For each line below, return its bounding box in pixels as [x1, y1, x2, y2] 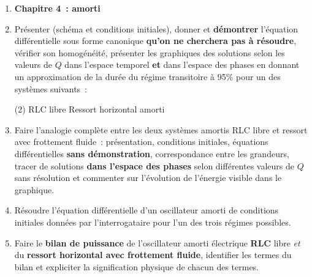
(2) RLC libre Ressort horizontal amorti [14, 103, 165, 116]
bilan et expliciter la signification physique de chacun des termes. [14, 260, 259, 273]
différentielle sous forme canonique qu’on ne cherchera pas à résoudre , [14, 34, 297, 47]
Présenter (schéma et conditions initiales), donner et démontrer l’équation [14, 22, 299, 35]
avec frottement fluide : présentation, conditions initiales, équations [14, 135, 268, 148]
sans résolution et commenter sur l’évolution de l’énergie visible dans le [14, 171, 282, 184]
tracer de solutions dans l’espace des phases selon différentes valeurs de [14, 159, 294, 172]
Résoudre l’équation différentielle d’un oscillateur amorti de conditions [14, 204, 279, 216]
